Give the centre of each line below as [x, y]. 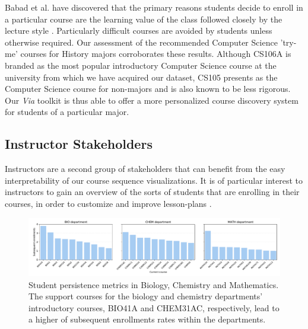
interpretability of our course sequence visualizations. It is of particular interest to [154, 180]
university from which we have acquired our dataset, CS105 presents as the [141, 77]
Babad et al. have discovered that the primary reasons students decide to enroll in [154, 7]
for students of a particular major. [67, 112]
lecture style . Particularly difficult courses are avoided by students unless [139, 31]
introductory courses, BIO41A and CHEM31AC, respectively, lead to [154, 307]
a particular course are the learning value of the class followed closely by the [144, 19]
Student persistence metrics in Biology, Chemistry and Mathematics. [154, 284]
